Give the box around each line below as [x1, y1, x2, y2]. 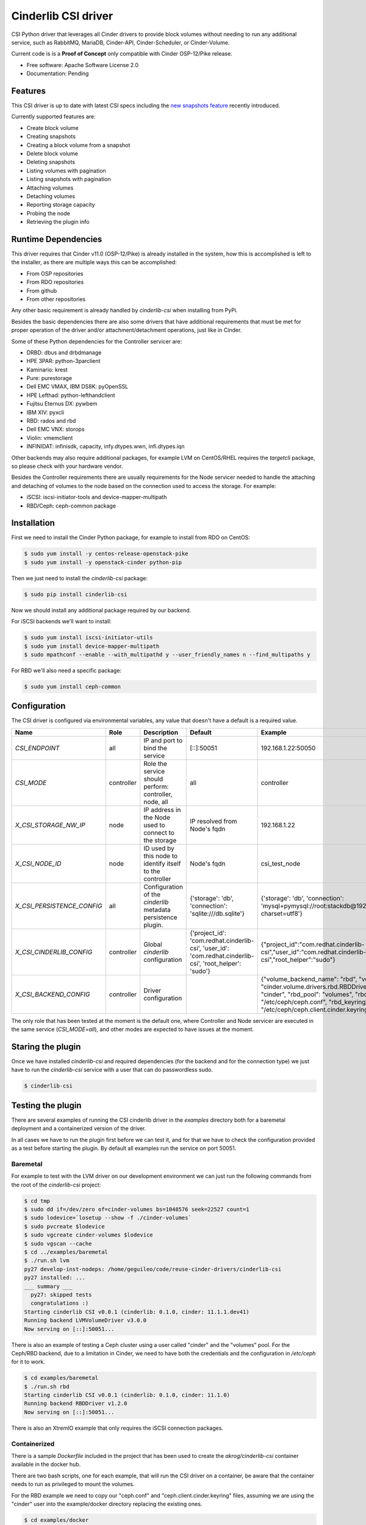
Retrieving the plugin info [26, 218, 90, 226]
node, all [143, 797, 168, 806]
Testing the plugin [11, 1100, 82, 1110]
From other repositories [26, 295, 86, 303]
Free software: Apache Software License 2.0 [26, 61, 139, 68]
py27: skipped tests [30, 1291, 92, 1298]
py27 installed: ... [24, 1274, 85, 1281]
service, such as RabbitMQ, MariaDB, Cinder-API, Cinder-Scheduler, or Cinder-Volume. [11, 38, 230, 46]
